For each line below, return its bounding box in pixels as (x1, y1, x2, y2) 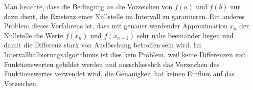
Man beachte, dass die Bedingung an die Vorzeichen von (4, 1, 173, 11)
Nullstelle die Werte (4, 30, 64, 40)
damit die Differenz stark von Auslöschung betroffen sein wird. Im (4, 40, 202, 50)
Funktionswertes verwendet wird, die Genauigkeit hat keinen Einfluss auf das (4, 68, 235, 79)
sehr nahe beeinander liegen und (137, 30, 234, 40)
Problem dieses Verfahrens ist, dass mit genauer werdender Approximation (4, 21, 228, 31)
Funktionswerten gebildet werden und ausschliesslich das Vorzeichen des (4, 59, 220, 69)
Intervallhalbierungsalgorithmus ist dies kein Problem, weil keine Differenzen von (4, 49, 246, 59)
